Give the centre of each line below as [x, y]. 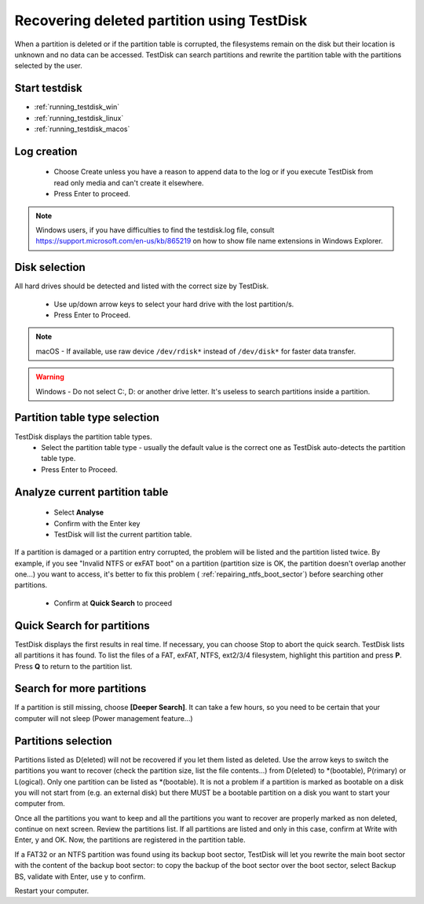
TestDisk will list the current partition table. [123, 534]
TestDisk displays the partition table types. [83, 437]
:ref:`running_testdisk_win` [77, 107]
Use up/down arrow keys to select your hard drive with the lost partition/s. [174, 304]
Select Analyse [79, 512]
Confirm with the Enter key [97, 523]
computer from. [40, 803]
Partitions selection [64, 741]
